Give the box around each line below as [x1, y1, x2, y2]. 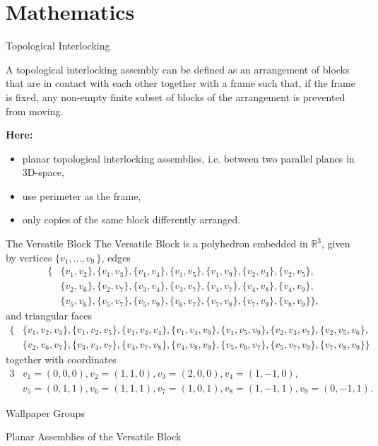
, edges [101, 250, 131, 264]
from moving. [6, 103, 64, 118]
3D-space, [22, 165, 64, 180]
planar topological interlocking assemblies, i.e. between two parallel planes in [22, 151, 355, 165]
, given [321, 236, 350, 251]
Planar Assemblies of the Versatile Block [6, 429, 182, 444]
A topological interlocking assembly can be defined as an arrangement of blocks [6, 61, 350, 76]
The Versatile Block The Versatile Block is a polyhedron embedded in [6, 236, 308, 251]
